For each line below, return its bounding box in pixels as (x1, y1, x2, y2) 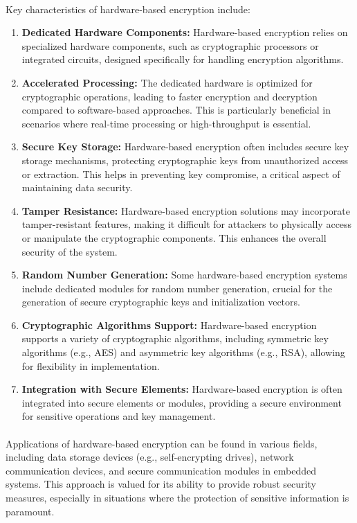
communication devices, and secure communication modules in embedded (6, 463, 317, 477)
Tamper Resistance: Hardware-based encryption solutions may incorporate (21, 203, 350, 218)
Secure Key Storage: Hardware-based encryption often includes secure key (21, 139, 349, 154)
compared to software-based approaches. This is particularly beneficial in (21, 103, 331, 117)
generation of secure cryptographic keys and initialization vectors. (21, 294, 300, 309)
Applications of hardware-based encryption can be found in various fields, (6, 436, 318, 450)
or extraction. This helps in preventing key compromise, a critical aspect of (21, 166, 340, 181)
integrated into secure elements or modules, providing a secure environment (21, 395, 342, 409)
